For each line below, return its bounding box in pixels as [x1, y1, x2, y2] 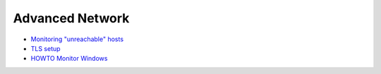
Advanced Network [13, 10, 130, 26]
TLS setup [30, 44, 61, 52]
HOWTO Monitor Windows [30, 54, 108, 63]
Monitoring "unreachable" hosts [30, 35, 123, 43]
